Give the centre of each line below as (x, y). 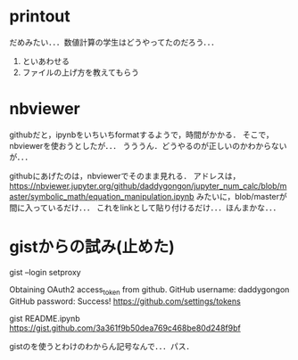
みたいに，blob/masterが (241, 196)
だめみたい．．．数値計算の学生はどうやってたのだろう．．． (114, 42)
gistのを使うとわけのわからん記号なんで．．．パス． (102, 346)
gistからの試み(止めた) (92, 247)
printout (40, 16)
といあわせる (46, 61)
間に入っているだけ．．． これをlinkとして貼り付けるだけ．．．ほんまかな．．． (145, 208)
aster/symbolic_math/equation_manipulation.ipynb (102, 196)
